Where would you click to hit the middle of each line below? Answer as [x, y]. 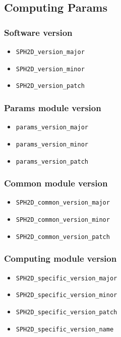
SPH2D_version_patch [50, 86]
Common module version [56, 183]
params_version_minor [52, 144]
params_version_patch [52, 161]
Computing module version [60, 258]
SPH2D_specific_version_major [67, 278]
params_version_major [52, 128]
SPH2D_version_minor [50, 69]
